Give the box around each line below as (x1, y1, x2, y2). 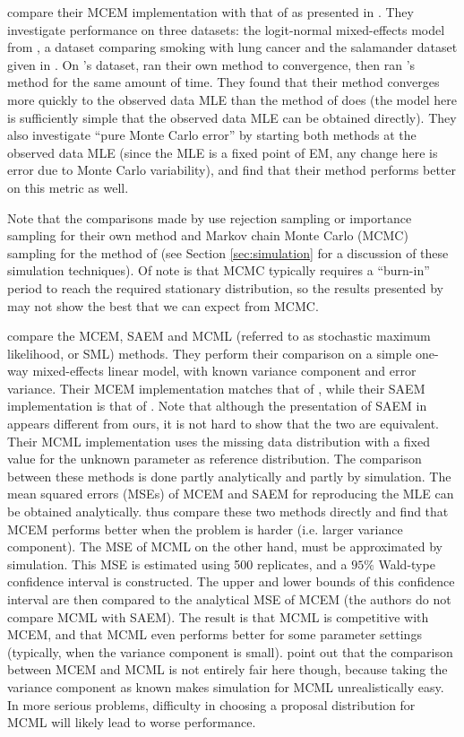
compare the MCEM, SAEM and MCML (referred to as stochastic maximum (7, 326, 431, 345)
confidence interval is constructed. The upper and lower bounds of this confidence (7, 572, 455, 591)
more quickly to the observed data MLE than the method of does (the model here (7, 90, 457, 108)
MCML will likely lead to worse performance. (7, 713, 256, 732)
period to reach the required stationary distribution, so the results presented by (7, 278, 443, 297)
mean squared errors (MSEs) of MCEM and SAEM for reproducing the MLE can (7, 484, 454, 503)
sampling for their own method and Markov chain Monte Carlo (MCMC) (7, 226, 408, 245)
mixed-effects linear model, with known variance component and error (32, 361, 417, 380)
